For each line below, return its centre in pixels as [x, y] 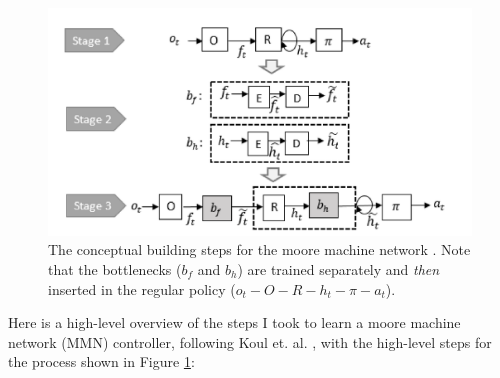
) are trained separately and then [338, 268]
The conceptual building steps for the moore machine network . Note [259, 249]
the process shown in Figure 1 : [101, 361]
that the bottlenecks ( [115, 268]
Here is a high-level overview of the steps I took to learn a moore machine [234, 322]
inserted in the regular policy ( [142, 288]
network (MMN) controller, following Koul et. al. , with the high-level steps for [250, 341]
